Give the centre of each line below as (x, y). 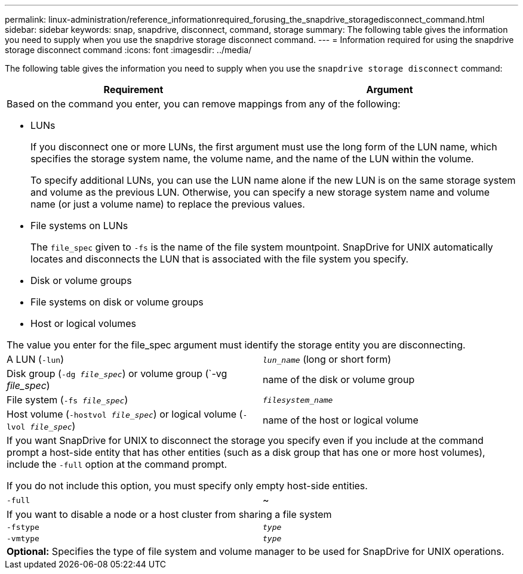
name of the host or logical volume (341, 420)
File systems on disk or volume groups (117, 302)
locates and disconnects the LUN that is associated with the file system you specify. (220, 259)
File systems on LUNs (79, 226)
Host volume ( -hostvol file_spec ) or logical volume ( (125, 414)
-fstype (23, 527)
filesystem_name (298, 400)
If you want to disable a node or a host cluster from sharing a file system (169, 514)
